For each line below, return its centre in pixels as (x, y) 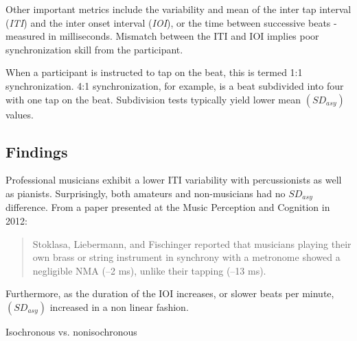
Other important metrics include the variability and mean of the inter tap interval (178, 9)
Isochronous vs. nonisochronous (71, 331)
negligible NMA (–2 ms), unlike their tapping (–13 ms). (149, 270)
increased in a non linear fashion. (119, 306)
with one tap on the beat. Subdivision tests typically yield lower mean (153, 99)
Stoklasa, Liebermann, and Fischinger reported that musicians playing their (192, 243)
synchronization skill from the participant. (94, 49)
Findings (37, 151)
